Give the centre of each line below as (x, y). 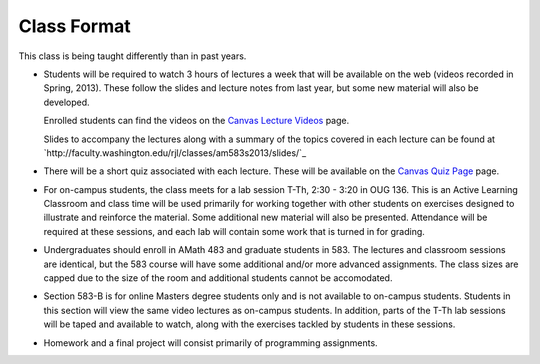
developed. (66, 102)
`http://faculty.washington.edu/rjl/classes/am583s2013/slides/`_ (175, 152)
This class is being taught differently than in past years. (132, 56)
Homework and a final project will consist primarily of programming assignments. (211, 342)
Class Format (75, 26)
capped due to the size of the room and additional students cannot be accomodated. (218, 278)
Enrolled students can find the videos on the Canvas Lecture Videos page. (196, 121)
